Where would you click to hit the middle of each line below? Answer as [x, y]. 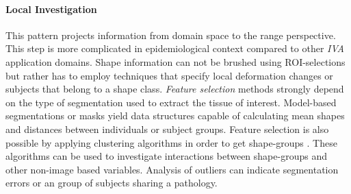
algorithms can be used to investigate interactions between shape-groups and [166, 156]
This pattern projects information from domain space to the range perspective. [171, 35]
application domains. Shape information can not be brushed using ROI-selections [175, 61]
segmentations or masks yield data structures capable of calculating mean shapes [175, 116]
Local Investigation [51, 9]
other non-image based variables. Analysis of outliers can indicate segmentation [172, 169]
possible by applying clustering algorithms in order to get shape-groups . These [171, 142]
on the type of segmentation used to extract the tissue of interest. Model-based [171, 102]
